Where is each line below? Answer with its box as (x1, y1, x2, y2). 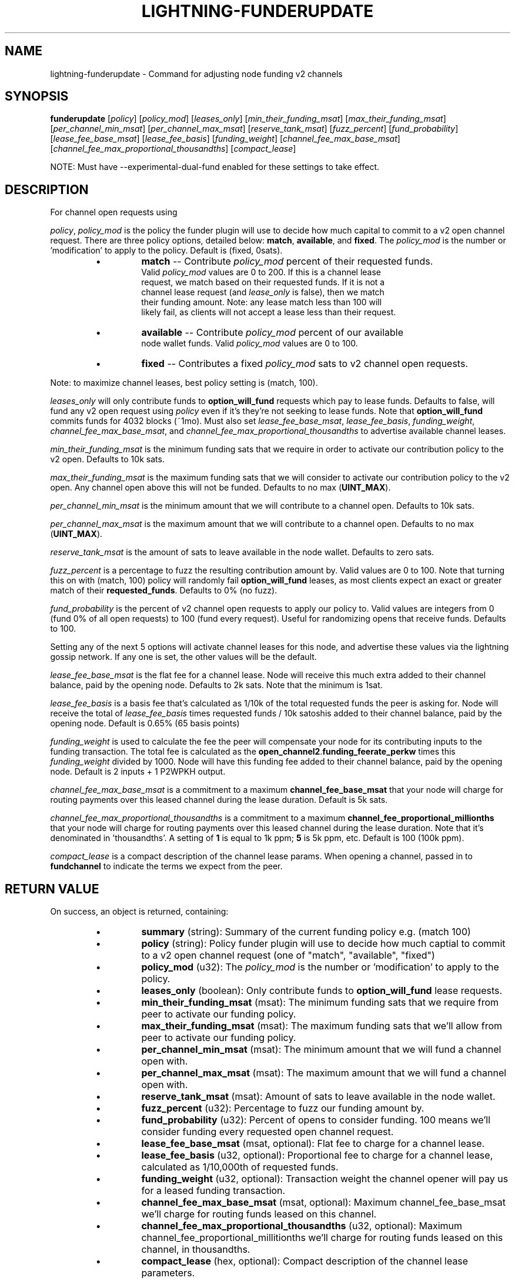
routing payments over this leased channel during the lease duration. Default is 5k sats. (50, 795, 388, 805)
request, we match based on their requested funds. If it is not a (141, 277, 385, 288)
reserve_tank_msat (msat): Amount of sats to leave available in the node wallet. (141, 1090, 496, 1103)
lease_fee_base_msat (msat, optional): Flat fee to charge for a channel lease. (141, 1137, 485, 1150)
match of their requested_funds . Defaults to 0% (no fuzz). (50, 585, 277, 596)
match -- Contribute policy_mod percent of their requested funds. (141, 255, 433, 268)
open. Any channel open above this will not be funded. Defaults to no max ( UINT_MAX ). (50, 482, 391, 493)
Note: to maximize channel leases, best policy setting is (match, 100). (50, 378, 318, 388)
